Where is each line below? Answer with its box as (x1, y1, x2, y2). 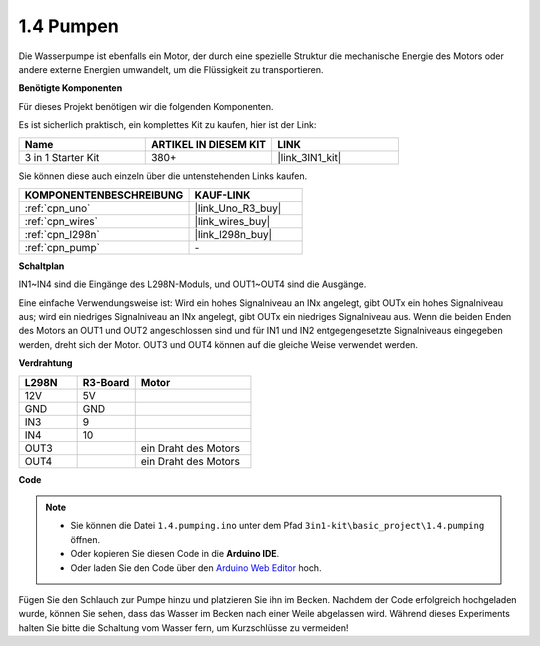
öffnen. (70, 533, 100, 545)
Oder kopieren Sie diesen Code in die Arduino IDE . (70, 548, 280, 560)
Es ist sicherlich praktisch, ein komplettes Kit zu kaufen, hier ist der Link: (18, 119, 317, 131)
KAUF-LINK (194, 188, 251, 202)
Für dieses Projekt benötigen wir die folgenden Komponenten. (18, 100, 274, 112)
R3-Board (82, 375, 130, 389)
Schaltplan (18, 260, 65, 272)
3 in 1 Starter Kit (24, 150, 100, 164)
